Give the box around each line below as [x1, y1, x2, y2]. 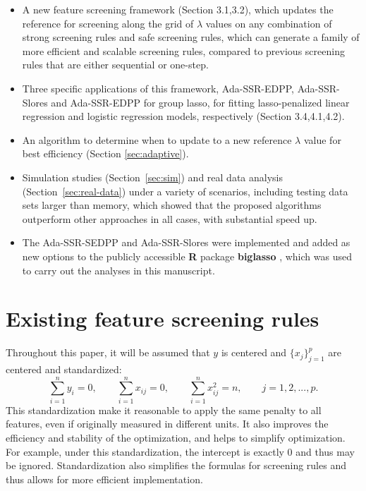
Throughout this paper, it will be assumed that [6, 345, 210, 360]
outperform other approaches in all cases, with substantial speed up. [22, 211, 317, 226]
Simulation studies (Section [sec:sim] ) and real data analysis [22, 169, 283, 184]
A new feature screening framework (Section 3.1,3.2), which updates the [22, 2, 334, 16]
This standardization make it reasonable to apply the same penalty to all [6, 402, 322, 417]
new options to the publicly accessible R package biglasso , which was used [22, 248, 352, 263]
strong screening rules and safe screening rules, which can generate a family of [22, 30, 360, 44]
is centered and [221, 345, 287, 360]
